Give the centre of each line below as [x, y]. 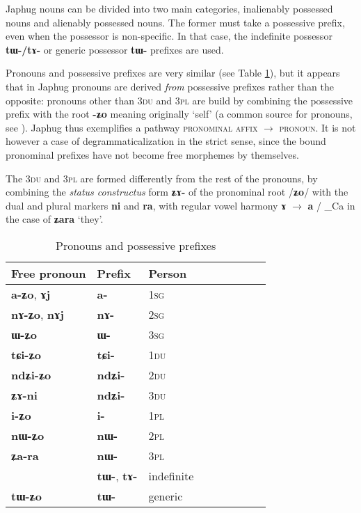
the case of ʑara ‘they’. [55, 219]
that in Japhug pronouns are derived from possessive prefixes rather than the [170, 86]
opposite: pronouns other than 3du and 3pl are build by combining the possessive [179, 100]
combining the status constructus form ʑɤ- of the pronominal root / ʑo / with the [177, 192]
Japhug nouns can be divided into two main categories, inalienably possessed [169, 8]
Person [168, 273]
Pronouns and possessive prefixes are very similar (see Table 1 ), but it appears [173, 73]
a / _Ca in [331, 205]
